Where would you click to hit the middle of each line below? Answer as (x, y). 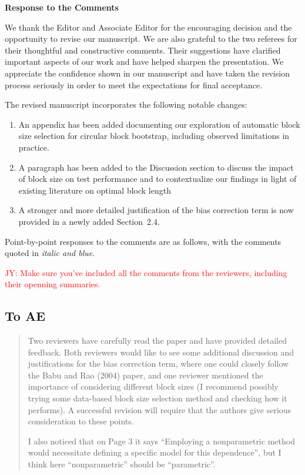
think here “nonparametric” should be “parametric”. (122, 464)
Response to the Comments (62, 7)
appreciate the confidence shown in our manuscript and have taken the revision (147, 73)
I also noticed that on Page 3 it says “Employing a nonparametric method (161, 441)
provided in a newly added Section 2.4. (89, 221)
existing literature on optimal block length (95, 190)
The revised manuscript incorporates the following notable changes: (126, 104)
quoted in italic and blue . (50, 253)
